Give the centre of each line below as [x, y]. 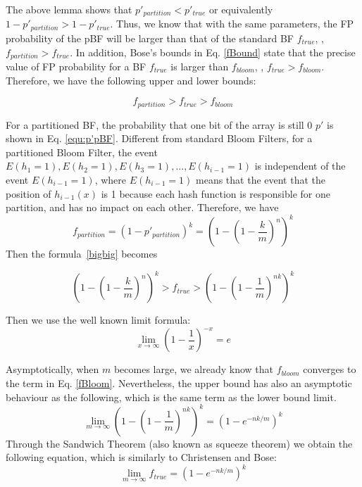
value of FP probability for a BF [76, 66]
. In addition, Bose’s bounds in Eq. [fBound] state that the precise [213, 52]
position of [29, 193]
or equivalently [241, 9]
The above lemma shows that [69, 9]
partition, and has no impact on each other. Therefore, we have [142, 207]
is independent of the [300, 166]
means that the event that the [261, 179]
